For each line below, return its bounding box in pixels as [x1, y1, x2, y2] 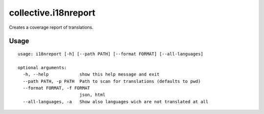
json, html [79, 92, 106, 97]
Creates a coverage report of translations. [9, 24, 94, 30]
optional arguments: [18, 65, 67, 70]
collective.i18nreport [9, 7, 95, 18]
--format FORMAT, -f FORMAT [22, 85, 90, 91]
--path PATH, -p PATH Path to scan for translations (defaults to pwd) [22, 78, 201, 84]
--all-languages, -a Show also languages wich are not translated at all [22, 99, 209, 104]
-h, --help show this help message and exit [22, 72, 160, 77]
